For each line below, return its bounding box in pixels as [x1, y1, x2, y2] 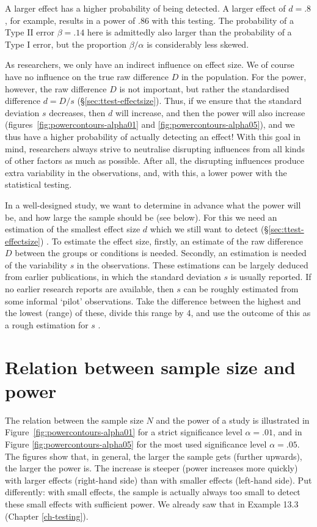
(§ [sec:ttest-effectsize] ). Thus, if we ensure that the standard [77, 94, 302, 107]
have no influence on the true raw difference [5, 70, 169, 83]
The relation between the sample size [5, 413, 144, 426]
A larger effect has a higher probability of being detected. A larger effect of [5, 2, 286, 14]
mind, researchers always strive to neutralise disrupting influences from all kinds [5, 142, 305, 155]
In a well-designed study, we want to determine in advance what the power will [5, 198, 301, 211]
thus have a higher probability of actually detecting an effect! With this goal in [5, 130, 301, 142]
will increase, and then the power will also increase [115, 106, 305, 119]
